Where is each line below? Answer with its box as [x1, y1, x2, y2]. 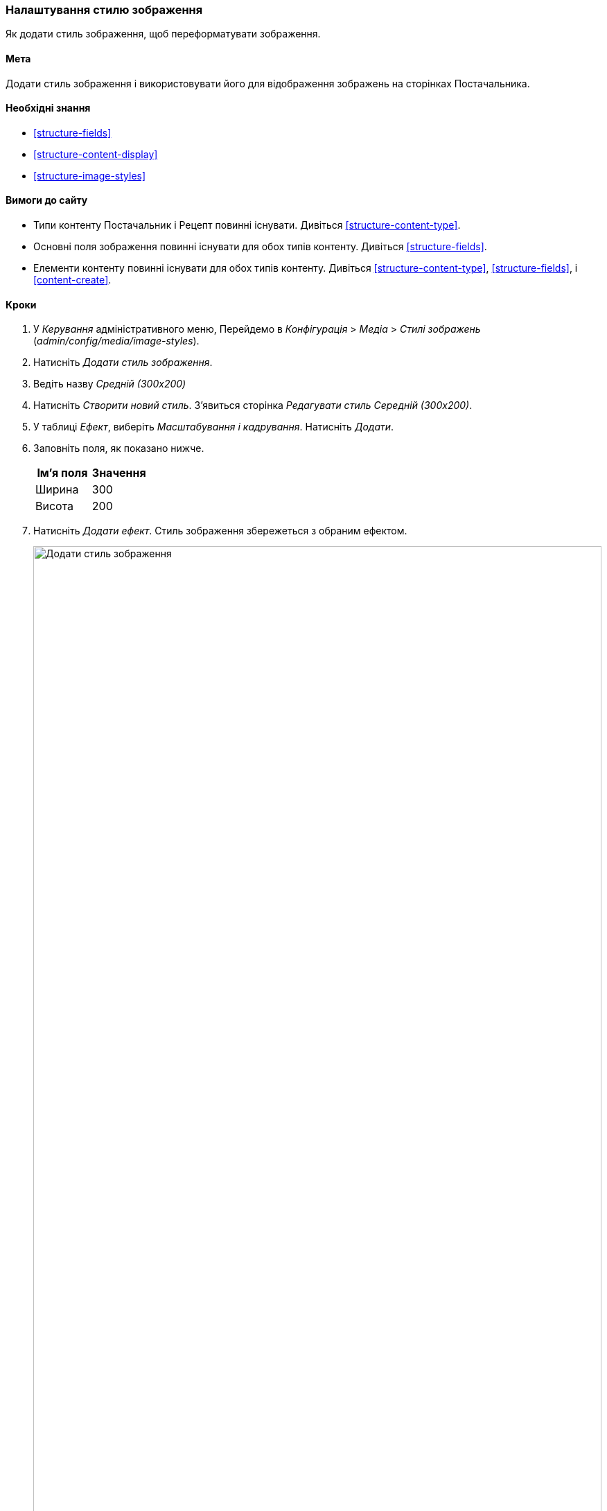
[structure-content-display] [33, 148, 158, 160]
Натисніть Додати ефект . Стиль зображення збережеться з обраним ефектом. [33, 525, 407, 537]
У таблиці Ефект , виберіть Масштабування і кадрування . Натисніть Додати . [33, 421, 394, 433]
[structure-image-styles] [33, 169, 146, 182]
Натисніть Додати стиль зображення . [33, 356, 213, 369]
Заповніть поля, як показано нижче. [33, 442, 204, 455]
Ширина [35, 482, 79, 497]
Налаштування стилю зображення [6, 3, 203, 17]
